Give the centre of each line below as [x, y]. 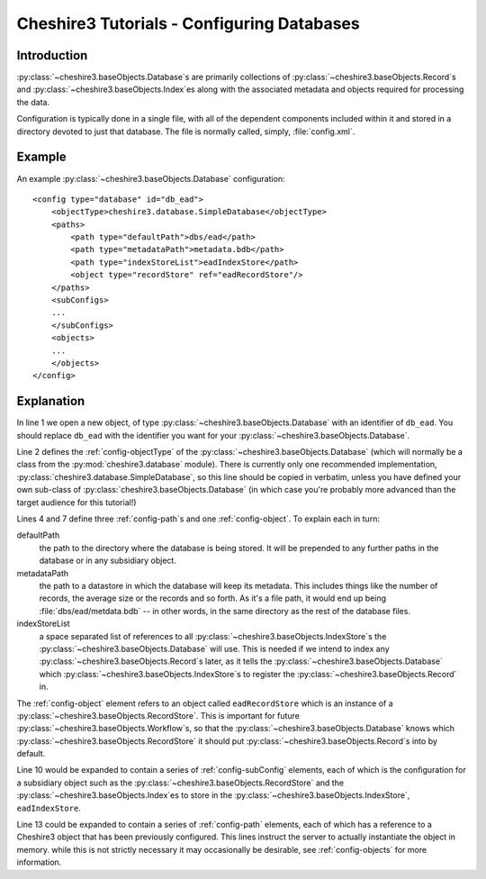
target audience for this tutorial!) [76, 502]
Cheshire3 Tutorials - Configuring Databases [188, 23]
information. [39, 862]
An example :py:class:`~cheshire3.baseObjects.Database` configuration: [151, 178]
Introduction [52, 55]
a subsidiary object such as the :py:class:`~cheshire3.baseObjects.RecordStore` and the [180, 783]
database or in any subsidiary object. [108, 561]
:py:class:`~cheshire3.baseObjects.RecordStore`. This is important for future [158, 715]
